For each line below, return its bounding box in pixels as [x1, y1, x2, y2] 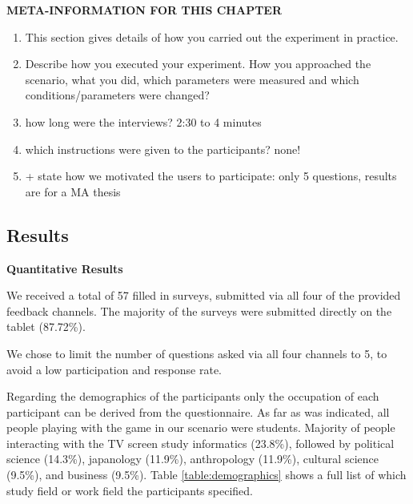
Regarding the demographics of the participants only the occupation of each [6, 388, 379, 405]
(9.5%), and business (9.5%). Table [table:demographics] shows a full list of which [6, 466, 407, 483]
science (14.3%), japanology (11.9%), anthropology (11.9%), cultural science [6, 450, 379, 467]
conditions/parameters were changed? [25, 87, 210, 103]
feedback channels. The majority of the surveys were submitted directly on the [6, 302, 392, 319]
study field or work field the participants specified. [6, 482, 253, 498]
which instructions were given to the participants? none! [25, 140, 301, 157]
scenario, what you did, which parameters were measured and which [25, 71, 359, 87]
